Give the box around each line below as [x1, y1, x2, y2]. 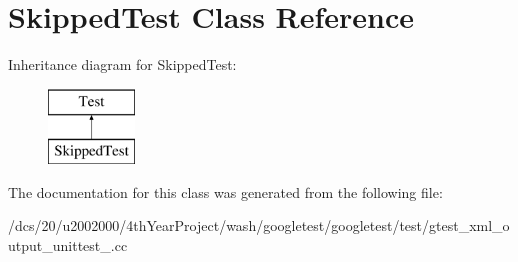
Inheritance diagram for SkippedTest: [8, 54, 237, 75]
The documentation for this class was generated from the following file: [8, 181, 443, 202]
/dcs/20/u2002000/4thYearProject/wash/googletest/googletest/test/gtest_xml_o [8, 215, 510, 236]
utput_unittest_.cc [8, 235, 128, 256]
